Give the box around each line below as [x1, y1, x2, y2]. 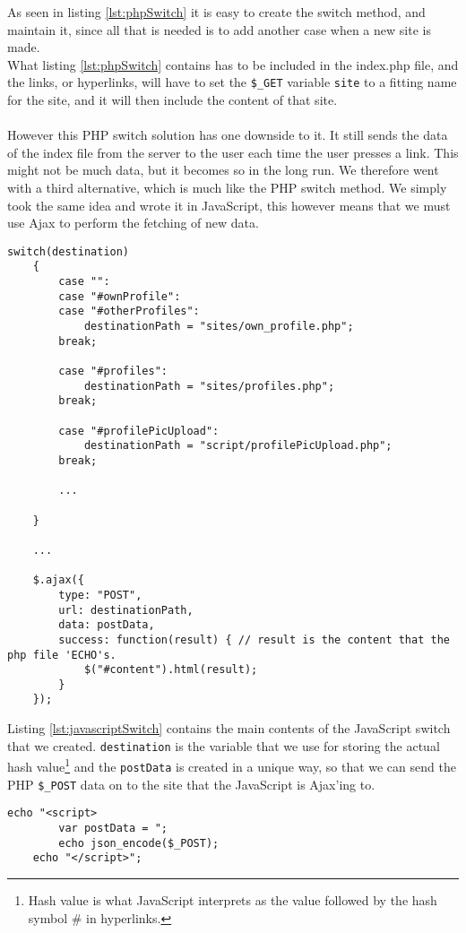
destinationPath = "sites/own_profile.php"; [83, 320, 354, 333]
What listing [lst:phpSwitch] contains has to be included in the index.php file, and [7, 55, 459, 73]
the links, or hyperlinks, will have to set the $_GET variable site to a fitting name [7, 73, 457, 91]
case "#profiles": [58, 365, 168, 378]
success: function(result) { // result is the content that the [58, 633, 450, 646]
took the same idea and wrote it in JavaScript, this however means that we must [7, 195, 451, 214]
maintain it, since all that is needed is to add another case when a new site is [7, 20, 431, 39]
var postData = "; [58, 822, 168, 834]
